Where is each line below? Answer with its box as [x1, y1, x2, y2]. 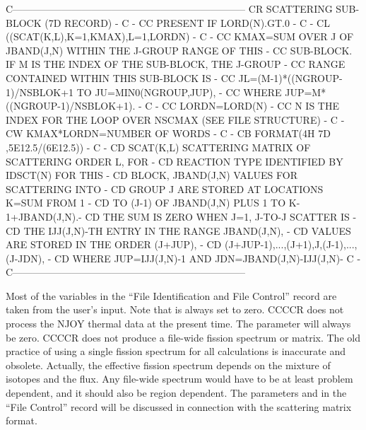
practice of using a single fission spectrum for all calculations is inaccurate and [6, 344, 346, 359]
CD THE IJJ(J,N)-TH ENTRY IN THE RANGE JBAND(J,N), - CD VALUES [6, 223, 351, 238]
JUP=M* [285, 84, 326, 99]
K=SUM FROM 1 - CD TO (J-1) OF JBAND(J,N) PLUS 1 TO [6, 195, 286, 210]
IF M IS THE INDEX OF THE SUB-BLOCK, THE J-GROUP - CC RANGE [6, 57, 346, 71]
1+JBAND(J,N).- [6, 209, 82, 223]
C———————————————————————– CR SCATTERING [6, 1, 333, 16]
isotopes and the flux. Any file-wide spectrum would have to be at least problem [6, 371, 353, 386]
